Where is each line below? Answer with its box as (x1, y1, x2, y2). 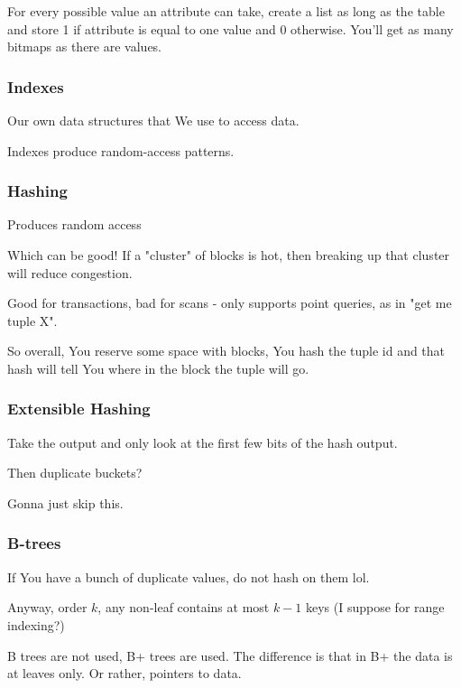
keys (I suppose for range (306, 598, 445, 617)
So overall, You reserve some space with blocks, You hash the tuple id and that (7, 341, 446, 360)
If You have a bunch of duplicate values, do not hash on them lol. (7, 567, 370, 586)
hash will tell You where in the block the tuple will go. (7, 358, 309, 377)
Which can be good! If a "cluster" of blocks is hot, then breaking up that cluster (7, 246, 450, 264)
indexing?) (7, 615, 65, 634)
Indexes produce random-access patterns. (7, 141, 235, 160)
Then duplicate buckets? (7, 463, 143, 482)
